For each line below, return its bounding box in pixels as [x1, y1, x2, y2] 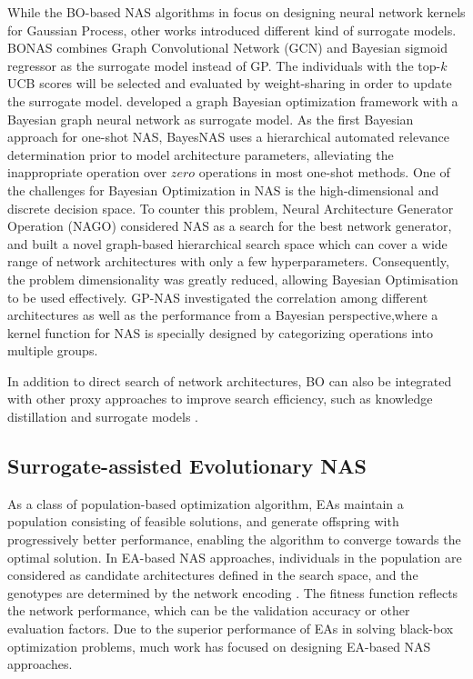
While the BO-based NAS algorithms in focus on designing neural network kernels [7, 3, 466, 21]
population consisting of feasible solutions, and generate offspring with [7, 512, 399, 531]
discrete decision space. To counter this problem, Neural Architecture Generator [7, 198, 454, 217]
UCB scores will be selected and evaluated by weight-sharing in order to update [7, 74, 452, 93]
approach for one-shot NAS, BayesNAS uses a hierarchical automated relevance [7, 127, 450, 146]
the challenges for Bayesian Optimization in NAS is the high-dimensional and [7, 180, 439, 199]
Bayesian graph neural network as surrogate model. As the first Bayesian [7, 109, 414, 128]
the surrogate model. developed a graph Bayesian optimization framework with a [7, 91, 458, 110]
